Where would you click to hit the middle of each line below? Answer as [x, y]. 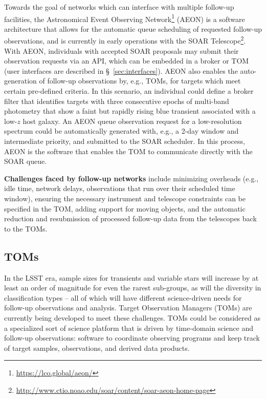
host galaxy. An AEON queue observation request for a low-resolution [132, 121]
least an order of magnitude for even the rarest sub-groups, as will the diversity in [133, 288]
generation [20, 81]
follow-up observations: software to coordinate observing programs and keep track [132, 338]
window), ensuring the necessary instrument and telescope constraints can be [125, 198]
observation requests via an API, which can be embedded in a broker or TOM [127, 61]
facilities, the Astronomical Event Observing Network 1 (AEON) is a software [125, 18]
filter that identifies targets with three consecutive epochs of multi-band [117, 101]
